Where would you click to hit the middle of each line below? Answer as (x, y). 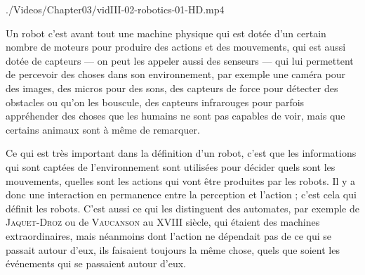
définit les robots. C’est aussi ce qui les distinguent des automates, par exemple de (182, 208)
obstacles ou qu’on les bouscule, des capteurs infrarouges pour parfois (155, 102)
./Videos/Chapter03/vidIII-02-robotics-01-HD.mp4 (115, 9)
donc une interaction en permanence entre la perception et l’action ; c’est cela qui (181, 194)
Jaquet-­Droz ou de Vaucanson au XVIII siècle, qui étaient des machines (163, 222)
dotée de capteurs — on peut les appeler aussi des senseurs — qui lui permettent (180, 60)
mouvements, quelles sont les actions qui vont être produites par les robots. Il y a (181, 180)
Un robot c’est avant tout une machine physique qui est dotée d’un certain (166, 33)
